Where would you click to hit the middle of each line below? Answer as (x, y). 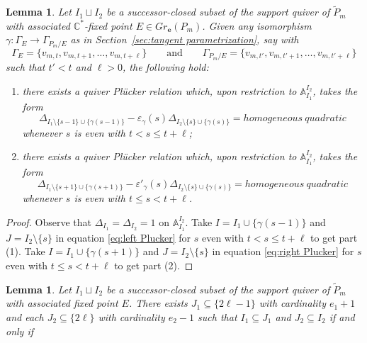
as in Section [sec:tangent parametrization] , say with (185, 39)
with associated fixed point (62, 303)
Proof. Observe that (49, 221)
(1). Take (26, 251)
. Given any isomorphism (257, 25)
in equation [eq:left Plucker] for (123, 237)
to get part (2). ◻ (154, 265)
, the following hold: (166, 67)
